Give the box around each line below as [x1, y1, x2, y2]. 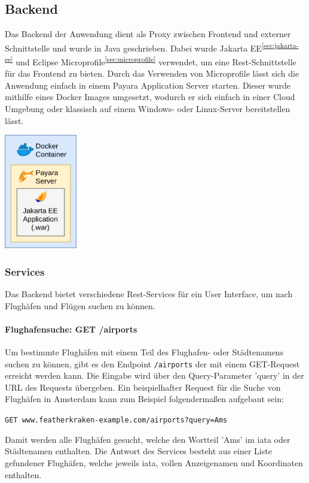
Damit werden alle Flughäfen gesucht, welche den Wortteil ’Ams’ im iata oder [5, 433, 290, 445]
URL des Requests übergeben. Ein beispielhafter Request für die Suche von [5, 381, 281, 393]
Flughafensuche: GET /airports [5, 322, 137, 335]
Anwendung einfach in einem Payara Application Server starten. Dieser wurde [5, 79, 290, 91]
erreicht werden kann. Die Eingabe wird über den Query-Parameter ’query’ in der [5, 369, 304, 382]
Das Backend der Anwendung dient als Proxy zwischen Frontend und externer [5, 28, 291, 40]
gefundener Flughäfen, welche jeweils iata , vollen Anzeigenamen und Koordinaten [5, 456, 303, 469]
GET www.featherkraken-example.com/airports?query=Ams [5, 416, 228, 425]
